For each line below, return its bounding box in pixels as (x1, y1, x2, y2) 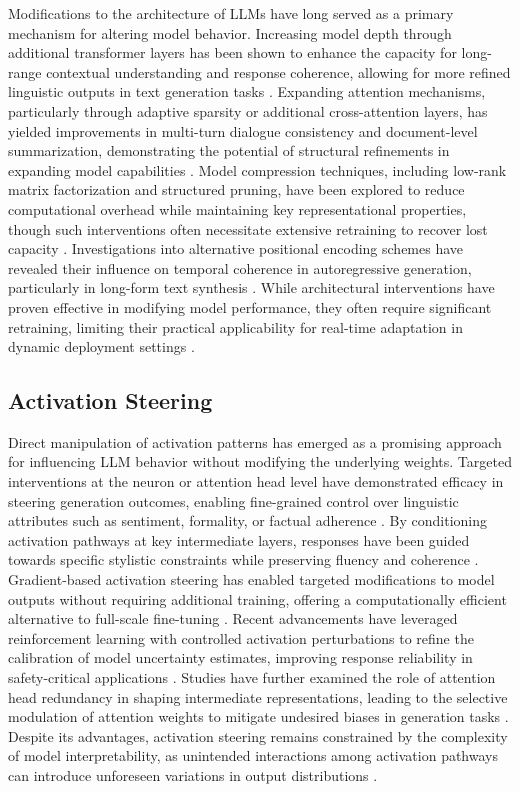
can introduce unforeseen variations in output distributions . (8, 764, 378, 785)
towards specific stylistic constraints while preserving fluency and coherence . (8, 549, 479, 570)
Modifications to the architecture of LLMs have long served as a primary (8, 3, 454, 23)
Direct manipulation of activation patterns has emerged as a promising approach (8, 431, 502, 452)
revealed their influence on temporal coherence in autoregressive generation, (8, 257, 472, 278)
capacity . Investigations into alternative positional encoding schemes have (8, 238, 464, 259)
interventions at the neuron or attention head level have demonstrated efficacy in (8, 471, 504, 492)
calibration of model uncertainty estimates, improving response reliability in (8, 647, 473, 668)
